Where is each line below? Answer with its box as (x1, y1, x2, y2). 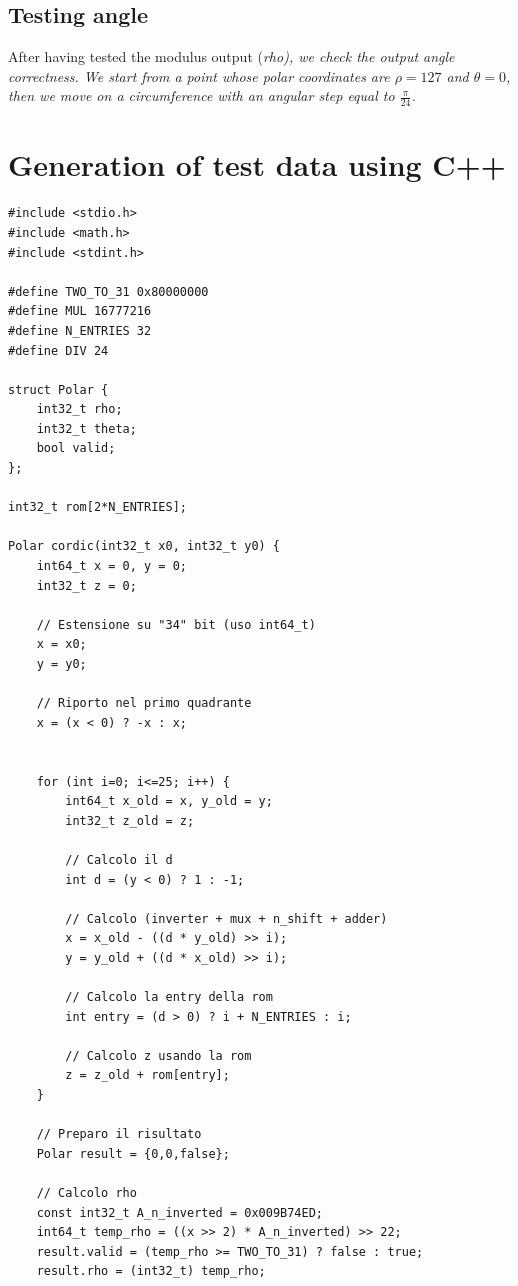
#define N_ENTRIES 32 (8, 323, 152, 338)
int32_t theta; (36, 421, 137, 436)
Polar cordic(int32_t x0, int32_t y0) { (8, 539, 281, 554)
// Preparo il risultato (36, 1127, 202, 1142)
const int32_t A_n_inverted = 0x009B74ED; (36, 1205, 323, 1220)
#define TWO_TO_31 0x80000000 (8, 284, 209, 299)
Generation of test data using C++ (8, 144, 506, 185)
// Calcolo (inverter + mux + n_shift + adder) (65, 911, 388, 926)
